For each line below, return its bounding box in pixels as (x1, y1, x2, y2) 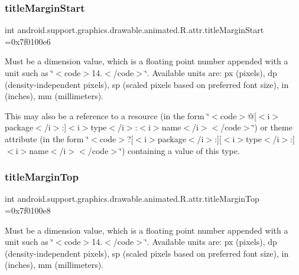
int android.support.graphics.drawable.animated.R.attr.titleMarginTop (5, 192, 259, 205)
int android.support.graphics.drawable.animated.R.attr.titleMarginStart (5, 24, 264, 36)
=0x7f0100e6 (5, 35, 51, 47)
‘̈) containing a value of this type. (119, 144, 240, 156)
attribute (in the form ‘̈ (5, 132, 89, 145)
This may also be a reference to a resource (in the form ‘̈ (5, 109, 210, 122)
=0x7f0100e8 (5, 204, 51, 216)
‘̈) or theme (252, 121, 292, 133)
